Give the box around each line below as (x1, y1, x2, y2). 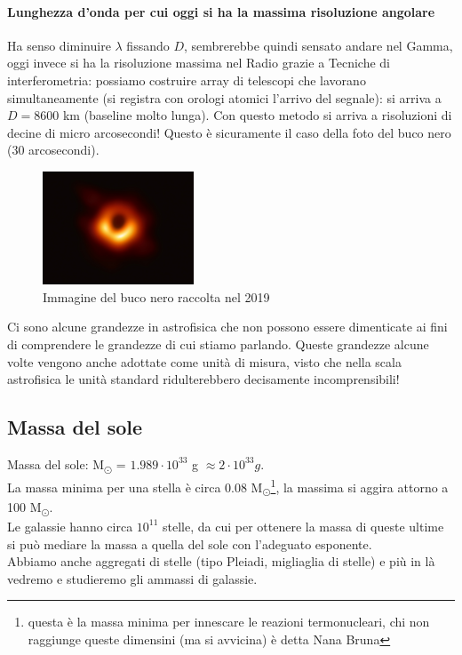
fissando (126, 36, 170, 54)
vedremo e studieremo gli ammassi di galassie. (7, 569, 258, 587)
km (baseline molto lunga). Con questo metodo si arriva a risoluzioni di (62, 106, 452, 124)
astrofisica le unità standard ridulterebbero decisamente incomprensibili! (7, 370, 400, 388)
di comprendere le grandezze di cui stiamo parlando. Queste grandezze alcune (7, 334, 429, 353)
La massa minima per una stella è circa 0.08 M (7, 477, 263, 496)
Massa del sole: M (7, 454, 105, 473)
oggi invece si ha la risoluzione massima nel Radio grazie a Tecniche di (7, 53, 391, 72)
